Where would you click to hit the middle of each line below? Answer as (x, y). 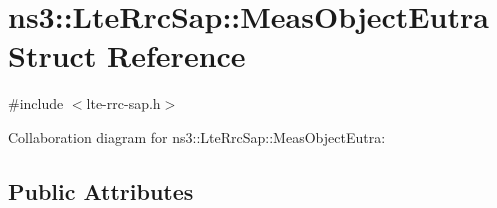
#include (36, 103)
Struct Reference (127, 55)
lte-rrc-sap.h (123, 103)
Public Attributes (101, 190)
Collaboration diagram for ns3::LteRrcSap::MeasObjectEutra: (197, 136)
